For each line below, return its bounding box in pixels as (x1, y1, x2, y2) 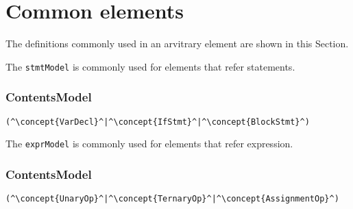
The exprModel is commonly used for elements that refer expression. (5, 136, 293, 151)
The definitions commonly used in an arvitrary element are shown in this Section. (5, 36, 349, 51)
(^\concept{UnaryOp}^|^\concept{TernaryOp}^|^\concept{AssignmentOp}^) (5, 194, 339, 204)
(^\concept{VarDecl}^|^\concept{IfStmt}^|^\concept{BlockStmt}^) (5, 116, 310, 127)
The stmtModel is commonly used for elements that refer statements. (5, 59, 295, 73)
